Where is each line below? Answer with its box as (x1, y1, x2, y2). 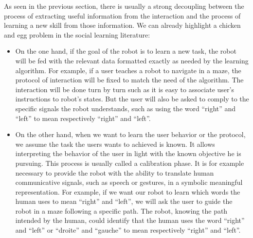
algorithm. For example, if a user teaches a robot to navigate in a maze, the (15, 65, 241, 75)
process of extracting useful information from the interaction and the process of (4, 10, 241, 20)
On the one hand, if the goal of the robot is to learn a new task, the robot (15, 46, 236, 56)
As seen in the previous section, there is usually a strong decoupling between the (4, 1, 244, 11)
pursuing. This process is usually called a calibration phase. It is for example (15, 158, 244, 168)
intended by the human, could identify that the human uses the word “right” (15, 215, 245, 225)
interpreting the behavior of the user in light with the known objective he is (15, 148, 241, 159)
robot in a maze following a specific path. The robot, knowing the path (15, 205, 228, 216)
